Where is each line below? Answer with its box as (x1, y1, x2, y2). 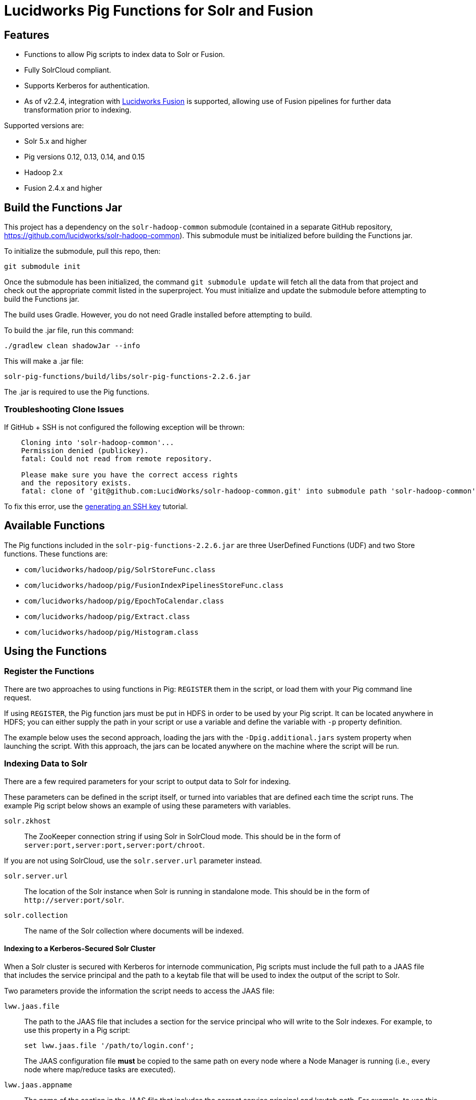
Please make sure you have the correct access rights (21, 470, 238, 479)
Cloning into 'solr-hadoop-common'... (21, 438, 174, 447)
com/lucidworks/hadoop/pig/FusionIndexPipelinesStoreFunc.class (24, 581, 284, 589)
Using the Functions (4, 645, 107, 658)
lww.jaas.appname (4, 1080, 72, 1089)
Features (4, 28, 49, 41)
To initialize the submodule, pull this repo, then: (4, 247, 161, 256)
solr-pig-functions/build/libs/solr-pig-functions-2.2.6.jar (4, 372, 251, 381)
